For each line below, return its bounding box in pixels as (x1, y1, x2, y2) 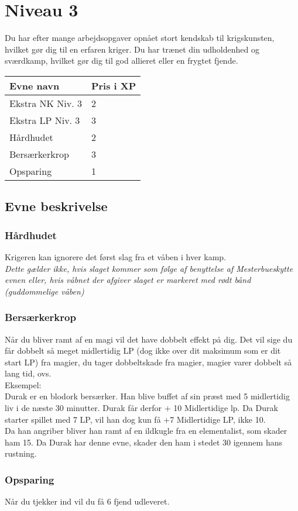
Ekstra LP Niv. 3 (9, 113, 80, 127)
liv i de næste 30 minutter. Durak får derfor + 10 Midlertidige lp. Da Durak (5, 402, 278, 414)
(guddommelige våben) (5, 285, 84, 297)
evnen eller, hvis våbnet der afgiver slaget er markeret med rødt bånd (5, 274, 251, 286)
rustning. (5, 447, 37, 460)
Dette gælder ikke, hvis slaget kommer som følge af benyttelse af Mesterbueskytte (5, 262, 293, 274)
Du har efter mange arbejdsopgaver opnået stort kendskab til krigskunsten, (5, 32, 275, 44)
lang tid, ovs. (5, 367, 52, 379)
